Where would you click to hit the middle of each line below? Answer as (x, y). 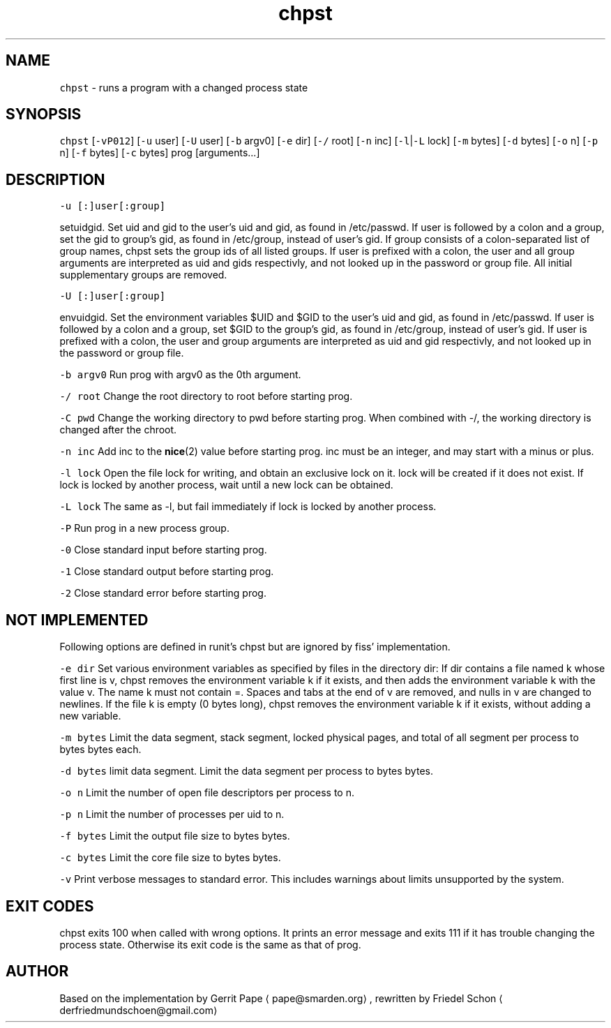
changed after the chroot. (118, 430)
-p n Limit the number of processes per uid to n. (172, 814)
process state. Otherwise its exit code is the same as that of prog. (210, 944)
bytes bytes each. (100, 750)
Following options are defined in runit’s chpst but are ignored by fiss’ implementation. (255, 647)
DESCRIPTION (55, 179)
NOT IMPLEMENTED (77, 620)
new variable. (90, 716)
